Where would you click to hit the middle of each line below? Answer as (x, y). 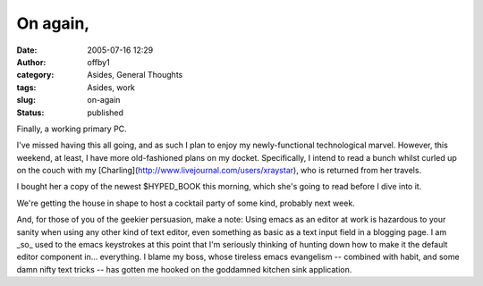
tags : (26, 87)
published (106, 113)
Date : (27, 50)
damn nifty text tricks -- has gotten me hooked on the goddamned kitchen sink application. (184, 269)
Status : (30, 113)
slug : (26, 100)
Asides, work (111, 87)
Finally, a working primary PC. (72, 129)
